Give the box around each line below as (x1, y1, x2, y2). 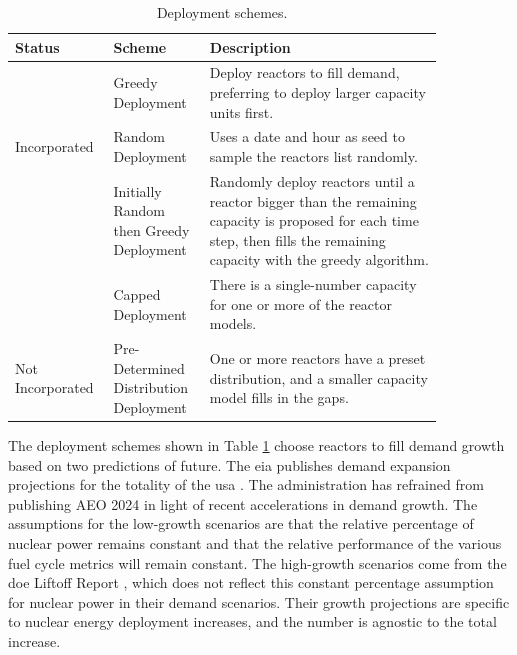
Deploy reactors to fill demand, (209, 62, 400, 83)
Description (209, 36, 291, 57)
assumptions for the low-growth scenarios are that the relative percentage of (8, 513, 474, 534)
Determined (113, 357, 185, 378)
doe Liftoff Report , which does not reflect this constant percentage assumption (8, 572, 494, 593)
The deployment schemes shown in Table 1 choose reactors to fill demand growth (8, 435, 505, 456)
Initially (113, 180, 162, 201)
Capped (113, 283, 161, 304)
